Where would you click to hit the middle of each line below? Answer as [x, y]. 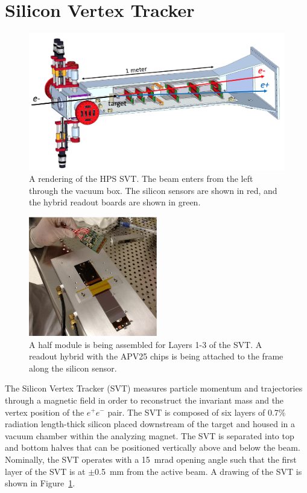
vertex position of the [45, 412]
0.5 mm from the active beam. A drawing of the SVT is [198, 471]
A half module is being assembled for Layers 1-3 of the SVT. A [146, 344]
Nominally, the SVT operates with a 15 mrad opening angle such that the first [151, 459]
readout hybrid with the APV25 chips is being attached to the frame [156, 356]
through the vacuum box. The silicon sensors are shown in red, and [153, 190]
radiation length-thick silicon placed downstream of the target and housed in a [150, 424]
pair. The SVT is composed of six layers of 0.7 [193, 412]
